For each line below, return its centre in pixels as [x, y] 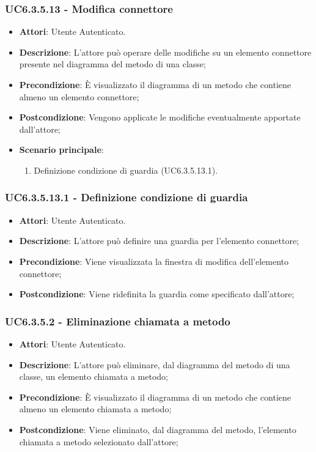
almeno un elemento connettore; [79, 96]
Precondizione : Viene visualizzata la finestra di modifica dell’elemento [154, 261]
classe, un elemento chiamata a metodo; [94, 376]
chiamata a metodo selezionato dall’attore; [99, 441]
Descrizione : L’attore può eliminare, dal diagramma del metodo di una [155, 364]
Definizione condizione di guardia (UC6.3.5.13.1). [126, 170]
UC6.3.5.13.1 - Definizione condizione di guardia [127, 197]
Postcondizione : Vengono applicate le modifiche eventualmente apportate [160, 117]
